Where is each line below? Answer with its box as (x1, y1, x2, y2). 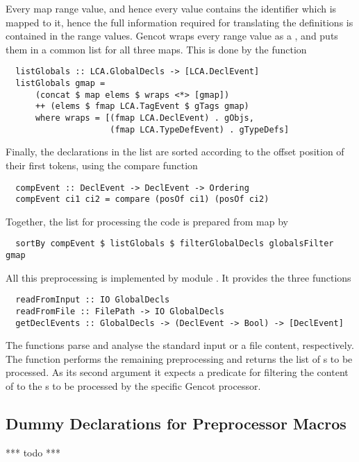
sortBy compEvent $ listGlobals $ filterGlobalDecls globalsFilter (15, 239, 334, 249)
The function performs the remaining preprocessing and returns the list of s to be (6, 351, 353, 366)
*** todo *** (6, 445, 60, 459)
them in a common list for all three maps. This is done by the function (6, 42, 307, 56)
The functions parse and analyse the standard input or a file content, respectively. (6, 338, 354, 352)
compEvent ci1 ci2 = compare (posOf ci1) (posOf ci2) (15, 194, 269, 205)
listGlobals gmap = (15, 78, 106, 89)
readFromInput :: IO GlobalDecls (15, 295, 170, 305)
